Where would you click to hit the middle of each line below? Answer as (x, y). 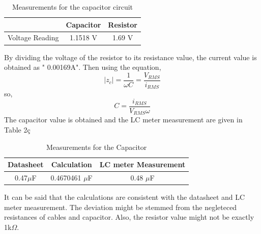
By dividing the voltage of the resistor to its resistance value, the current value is (130, 57)
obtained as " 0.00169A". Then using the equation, (83, 67)
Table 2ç (17, 129)
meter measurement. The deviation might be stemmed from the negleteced (121, 207)
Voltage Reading (33, 37)
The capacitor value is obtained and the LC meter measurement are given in (123, 120)
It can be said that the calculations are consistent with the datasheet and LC (125, 197)
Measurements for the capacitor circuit (72, 7)
